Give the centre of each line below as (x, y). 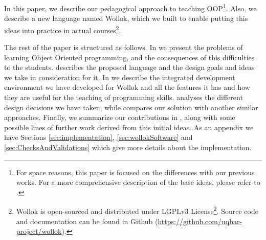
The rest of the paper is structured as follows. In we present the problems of (124, 47)
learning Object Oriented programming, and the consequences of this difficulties (129, 57)
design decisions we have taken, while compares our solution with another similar (131, 107)
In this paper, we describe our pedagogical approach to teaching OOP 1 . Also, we (130, 7)
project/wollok (39, 231)
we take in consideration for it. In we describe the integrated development (120, 77)
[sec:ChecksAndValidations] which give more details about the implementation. (128, 147)
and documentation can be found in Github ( (87, 221)
